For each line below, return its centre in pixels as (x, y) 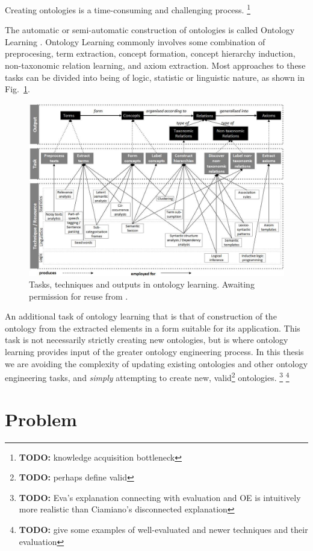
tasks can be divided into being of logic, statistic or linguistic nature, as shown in (155, 77)
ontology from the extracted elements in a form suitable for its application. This (153, 328)
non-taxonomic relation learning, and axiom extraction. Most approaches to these (155, 65)
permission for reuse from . (79, 296)
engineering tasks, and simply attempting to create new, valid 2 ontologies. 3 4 (147, 376)
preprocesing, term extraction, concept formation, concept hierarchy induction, (150, 53)
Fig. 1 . (17, 89)
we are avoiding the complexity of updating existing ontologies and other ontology (156, 363)
